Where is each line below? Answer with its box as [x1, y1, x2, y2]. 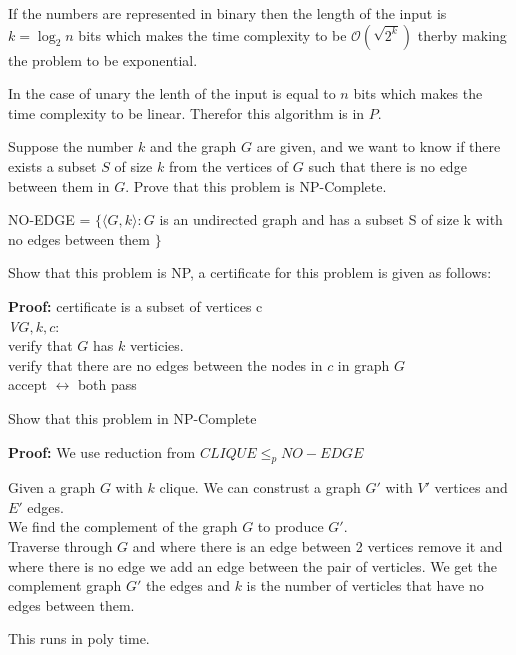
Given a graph [8, 477, 96, 498]
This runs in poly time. [8, 628, 150, 649]
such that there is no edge [308, 155, 467, 176]
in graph [337, 354, 390, 375]
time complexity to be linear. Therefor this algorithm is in [8, 102, 365, 123]
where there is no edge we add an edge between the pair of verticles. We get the [8, 555, 498, 576]
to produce [257, 516, 324, 537]
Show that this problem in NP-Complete [8, 407, 257, 428]
